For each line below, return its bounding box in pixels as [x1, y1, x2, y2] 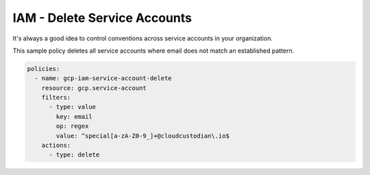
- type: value [49, 103, 96, 111]
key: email [56, 113, 92, 120]
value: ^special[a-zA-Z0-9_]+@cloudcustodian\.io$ [56, 132, 230, 139]
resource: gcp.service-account [41, 84, 147, 92]
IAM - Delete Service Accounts [12, 10, 192, 25]
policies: [27, 65, 60, 72]
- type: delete [49, 151, 100, 159]
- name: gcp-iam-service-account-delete [34, 75, 172, 82]
